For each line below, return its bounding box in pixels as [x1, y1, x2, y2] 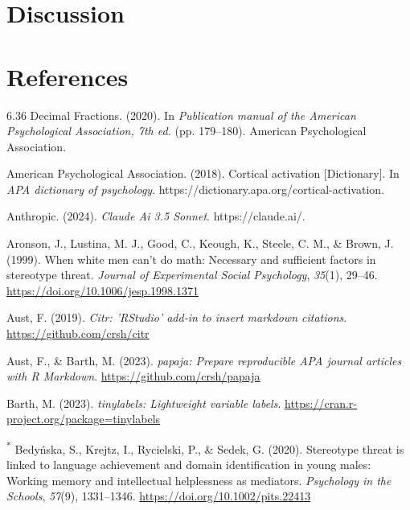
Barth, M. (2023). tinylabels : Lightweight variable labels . [6, 394, 281, 411]
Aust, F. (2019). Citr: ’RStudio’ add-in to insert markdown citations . [6, 309, 347, 326]
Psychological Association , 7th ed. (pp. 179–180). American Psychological [6, 122, 367, 139]
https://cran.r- [285, 394, 358, 411]
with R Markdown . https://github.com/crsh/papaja [6, 368, 260, 385]
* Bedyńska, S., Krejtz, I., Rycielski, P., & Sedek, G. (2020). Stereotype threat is [6, 438, 404, 457]
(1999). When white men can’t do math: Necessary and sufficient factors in [6, 250, 376, 267]
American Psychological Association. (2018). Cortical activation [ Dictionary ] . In [6, 165, 400, 182]
